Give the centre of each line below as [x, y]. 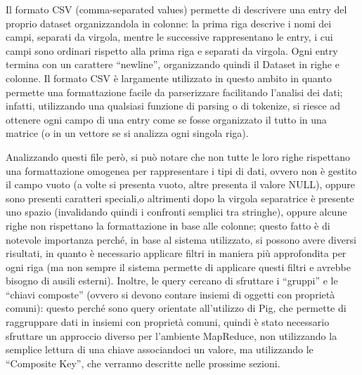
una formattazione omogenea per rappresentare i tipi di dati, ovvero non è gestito [181, 170]
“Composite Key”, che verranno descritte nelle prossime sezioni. [143, 363]
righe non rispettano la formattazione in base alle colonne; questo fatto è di [168, 225]
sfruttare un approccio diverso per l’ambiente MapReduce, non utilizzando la [172, 335]
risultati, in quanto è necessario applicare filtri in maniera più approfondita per [176, 253]
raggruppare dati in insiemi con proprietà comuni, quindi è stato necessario [168, 322]
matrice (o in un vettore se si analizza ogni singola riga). [127, 133]
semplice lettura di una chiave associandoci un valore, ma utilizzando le [160, 349]
